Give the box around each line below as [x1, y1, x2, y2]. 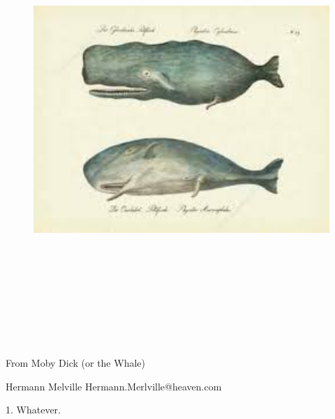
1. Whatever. [6, 402, 61, 417]
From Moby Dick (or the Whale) [6, 356, 145, 370]
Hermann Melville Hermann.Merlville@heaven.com [6, 379, 222, 393]
